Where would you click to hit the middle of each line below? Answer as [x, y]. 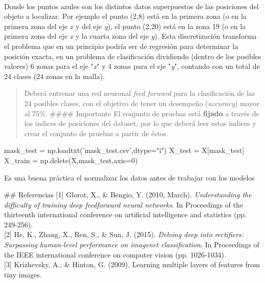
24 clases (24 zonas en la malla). [54, 76]
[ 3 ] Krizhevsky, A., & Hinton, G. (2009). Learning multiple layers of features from [132, 264]
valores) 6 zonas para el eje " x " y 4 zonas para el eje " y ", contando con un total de [132, 66]
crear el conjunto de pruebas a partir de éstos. [96, 133]
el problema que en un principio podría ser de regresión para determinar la [121, 46]
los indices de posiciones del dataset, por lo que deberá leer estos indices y [140, 123]
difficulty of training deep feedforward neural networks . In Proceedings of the [124, 204]
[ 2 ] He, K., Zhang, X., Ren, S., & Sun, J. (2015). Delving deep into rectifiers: [124, 234]
